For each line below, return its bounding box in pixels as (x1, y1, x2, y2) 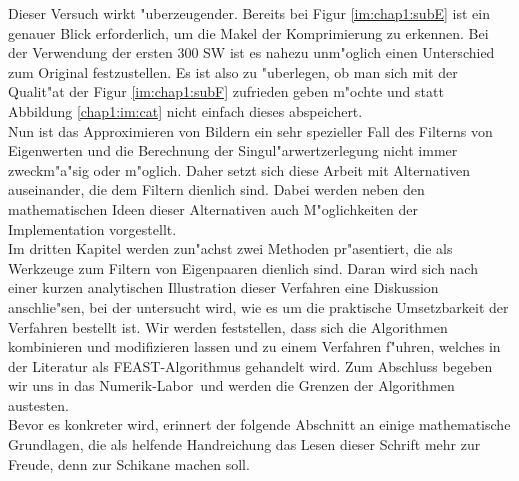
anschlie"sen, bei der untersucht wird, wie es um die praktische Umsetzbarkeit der (8, 296, 509, 317)
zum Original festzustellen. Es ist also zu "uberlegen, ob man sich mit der (8, 61, 458, 82)
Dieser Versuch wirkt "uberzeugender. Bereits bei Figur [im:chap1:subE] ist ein (8, 3, 490, 23)
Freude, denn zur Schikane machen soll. (8, 453, 250, 474)
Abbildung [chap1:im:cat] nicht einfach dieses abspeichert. (8, 100, 363, 121)
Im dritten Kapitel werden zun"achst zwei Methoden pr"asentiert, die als (8, 238, 453, 259)
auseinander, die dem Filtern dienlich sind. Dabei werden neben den (8, 179, 425, 200)
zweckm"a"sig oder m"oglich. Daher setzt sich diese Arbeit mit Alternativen (8, 159, 470, 180)
